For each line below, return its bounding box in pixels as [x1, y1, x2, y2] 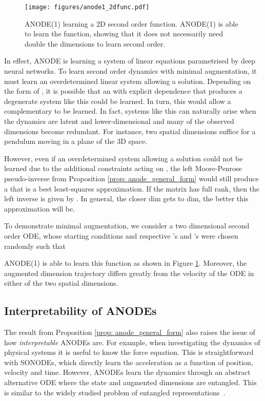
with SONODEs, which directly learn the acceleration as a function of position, [4, 356, 253, 367]
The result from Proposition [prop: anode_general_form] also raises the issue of [4, 327, 255, 337]
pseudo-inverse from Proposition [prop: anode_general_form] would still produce [4, 173, 259, 183]
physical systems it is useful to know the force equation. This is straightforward [4, 347, 254, 357]
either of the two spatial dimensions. [4, 278, 118, 288]
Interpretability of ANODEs [4, 303, 157, 319]
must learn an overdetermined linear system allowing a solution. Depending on [4, 75, 251, 86]
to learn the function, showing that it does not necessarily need [25, 28, 223, 39]
